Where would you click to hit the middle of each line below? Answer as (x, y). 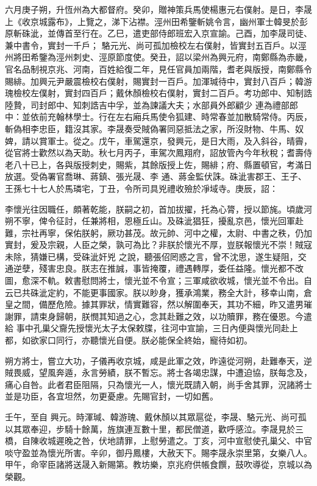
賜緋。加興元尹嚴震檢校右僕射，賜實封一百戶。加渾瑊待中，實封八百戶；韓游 (158, 81)
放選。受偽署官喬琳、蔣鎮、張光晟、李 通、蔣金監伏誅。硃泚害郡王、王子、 (156, 176)
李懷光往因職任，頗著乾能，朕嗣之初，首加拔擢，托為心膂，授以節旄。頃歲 (154, 209)
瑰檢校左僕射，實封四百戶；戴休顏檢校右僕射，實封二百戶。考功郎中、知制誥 (158, 93)
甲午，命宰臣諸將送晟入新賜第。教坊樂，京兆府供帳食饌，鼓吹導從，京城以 (154, 464)
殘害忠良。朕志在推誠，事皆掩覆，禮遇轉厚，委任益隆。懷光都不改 (171, 268)
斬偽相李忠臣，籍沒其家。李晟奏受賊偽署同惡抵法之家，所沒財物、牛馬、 (150, 128)
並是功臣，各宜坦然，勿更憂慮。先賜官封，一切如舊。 (112, 396)
